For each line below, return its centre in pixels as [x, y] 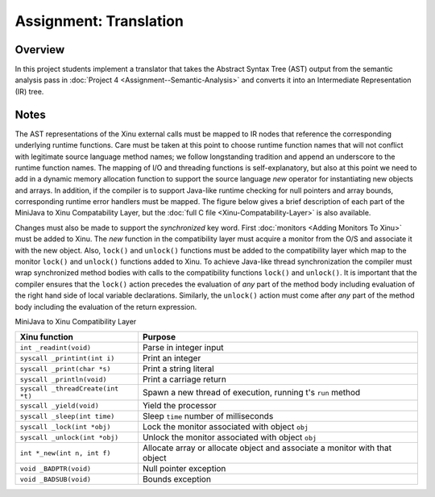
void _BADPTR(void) [56, 468]
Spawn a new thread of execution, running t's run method [251, 393]
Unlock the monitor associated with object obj [230, 437]
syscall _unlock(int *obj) [69, 437]
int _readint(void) [56, 347]
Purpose [159, 337]
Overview [40, 50]
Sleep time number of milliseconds [208, 416]
